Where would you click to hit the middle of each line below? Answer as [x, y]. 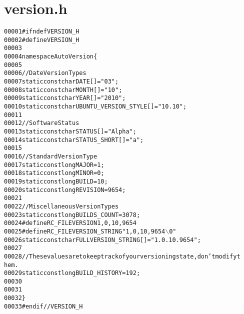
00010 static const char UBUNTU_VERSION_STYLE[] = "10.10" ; [95, 107]
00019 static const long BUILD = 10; [56, 181]
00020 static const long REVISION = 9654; [65, 190]
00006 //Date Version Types [45, 73]
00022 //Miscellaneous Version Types [61, 206]
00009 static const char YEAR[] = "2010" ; [65, 98]
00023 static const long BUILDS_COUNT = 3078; [72, 215]
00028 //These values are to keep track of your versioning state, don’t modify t [122, 256]
